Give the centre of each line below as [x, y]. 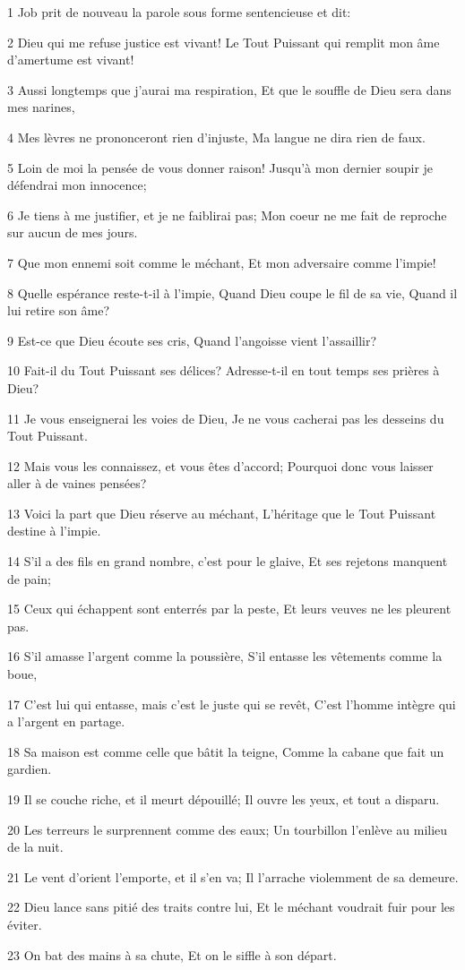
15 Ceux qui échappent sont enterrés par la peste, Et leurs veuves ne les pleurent [229, 609]
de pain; [30, 578]
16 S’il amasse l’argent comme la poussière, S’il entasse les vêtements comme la [225, 656]
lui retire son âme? [59, 310]
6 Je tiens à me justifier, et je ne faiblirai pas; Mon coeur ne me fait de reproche [227, 215]
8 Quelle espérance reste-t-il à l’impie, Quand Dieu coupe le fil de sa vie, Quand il [232, 292]
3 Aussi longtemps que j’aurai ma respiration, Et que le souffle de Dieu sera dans [229, 89]
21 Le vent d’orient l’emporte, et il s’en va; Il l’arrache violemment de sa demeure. [233, 876]
